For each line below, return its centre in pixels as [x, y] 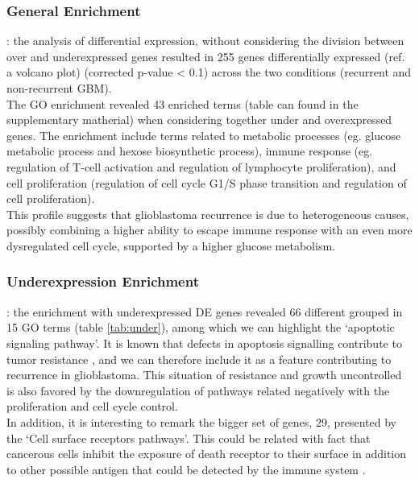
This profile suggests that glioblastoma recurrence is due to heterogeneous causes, [208, 214]
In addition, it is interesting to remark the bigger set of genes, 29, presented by [201, 421]
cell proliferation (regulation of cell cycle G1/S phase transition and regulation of [207, 182]
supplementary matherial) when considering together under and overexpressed [199, 120]
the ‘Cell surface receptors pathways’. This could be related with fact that [189, 438]
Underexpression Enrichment [103, 281]
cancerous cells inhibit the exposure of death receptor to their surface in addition [207, 454]
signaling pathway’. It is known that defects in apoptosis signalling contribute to [204, 343]
